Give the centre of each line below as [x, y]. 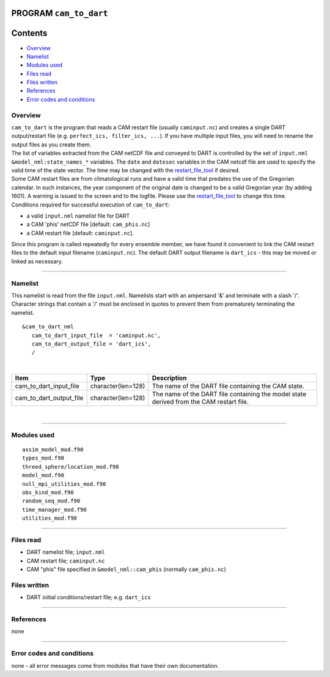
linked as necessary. [37, 261]
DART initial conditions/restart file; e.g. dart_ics [89, 597]
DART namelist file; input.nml [66, 552]
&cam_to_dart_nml [48, 327]
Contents [29, 33]
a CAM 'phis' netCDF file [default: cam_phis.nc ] [88, 224]
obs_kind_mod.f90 [48, 493]
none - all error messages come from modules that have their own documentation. [115, 665]
